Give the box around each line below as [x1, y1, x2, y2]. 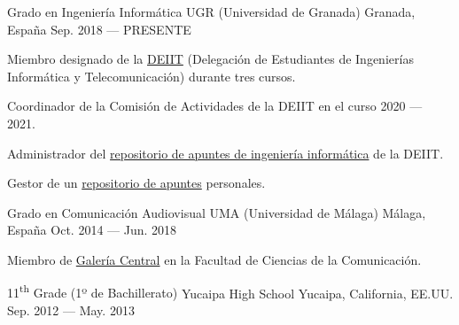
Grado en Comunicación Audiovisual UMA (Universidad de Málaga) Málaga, [7, 203, 426, 221]
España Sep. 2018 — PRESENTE [7, 19, 191, 38]
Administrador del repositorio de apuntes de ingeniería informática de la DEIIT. [7, 143, 444, 162]
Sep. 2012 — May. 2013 [7, 300, 135, 319]
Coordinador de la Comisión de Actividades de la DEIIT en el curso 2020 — [7, 97, 423, 115]
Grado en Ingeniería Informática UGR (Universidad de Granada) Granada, [7, 3, 416, 20]
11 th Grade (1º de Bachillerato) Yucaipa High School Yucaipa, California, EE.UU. [7, 281, 454, 302]
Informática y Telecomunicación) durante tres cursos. [7, 66, 296, 85]
